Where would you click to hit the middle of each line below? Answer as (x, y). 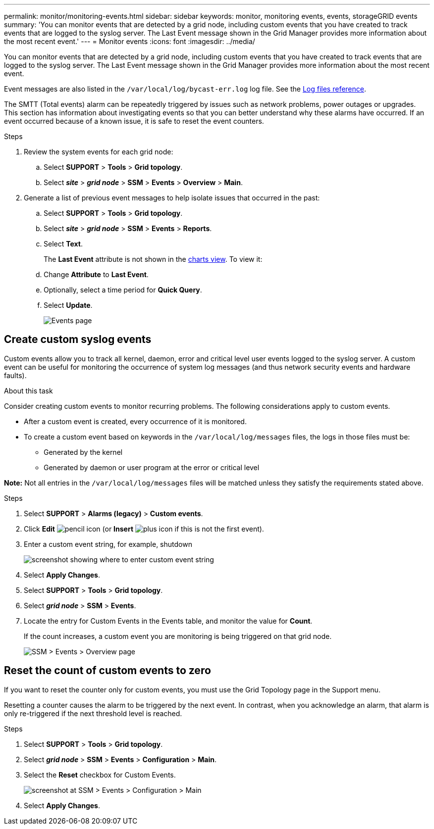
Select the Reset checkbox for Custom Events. (100, 775)
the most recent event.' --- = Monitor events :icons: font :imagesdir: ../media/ (130, 41)
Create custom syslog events (78, 340)
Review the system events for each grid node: (99, 152)
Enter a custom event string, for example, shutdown (108, 544)
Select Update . (68, 305)
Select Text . (63, 244)
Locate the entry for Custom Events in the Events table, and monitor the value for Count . (168, 621)
